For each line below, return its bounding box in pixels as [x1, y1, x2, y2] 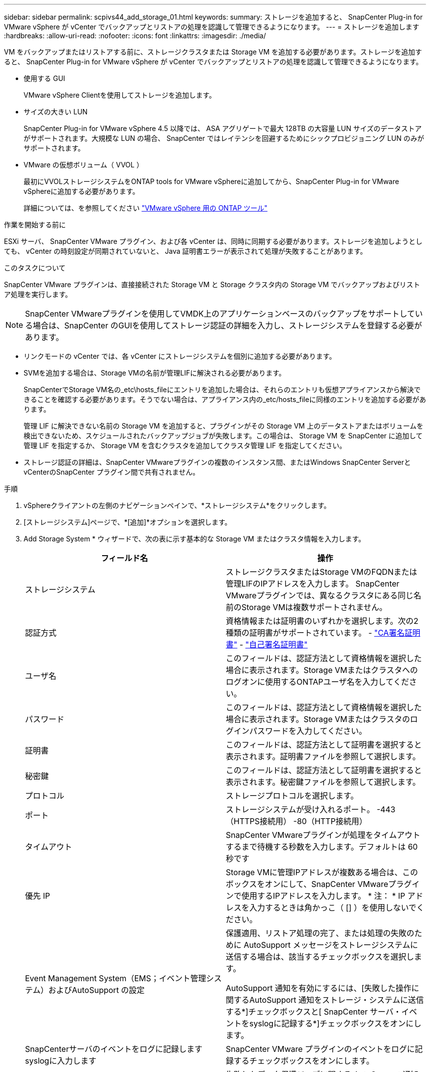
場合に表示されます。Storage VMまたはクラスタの [226, 714, 410, 724]
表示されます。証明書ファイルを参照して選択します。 [226, 751, 421, 761]
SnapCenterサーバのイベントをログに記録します [25, 1044, 203, 1054]
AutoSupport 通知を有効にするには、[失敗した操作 [226, 983, 412, 993]
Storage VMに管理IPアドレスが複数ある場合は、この [226, 867, 418, 877]
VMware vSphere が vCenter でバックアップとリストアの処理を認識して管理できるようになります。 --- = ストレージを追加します [4, 23, 420, 31]
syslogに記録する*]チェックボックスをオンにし [249, 1018, 422, 1028]
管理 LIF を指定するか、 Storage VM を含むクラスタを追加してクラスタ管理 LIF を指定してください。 [24, 441, 347, 450]
